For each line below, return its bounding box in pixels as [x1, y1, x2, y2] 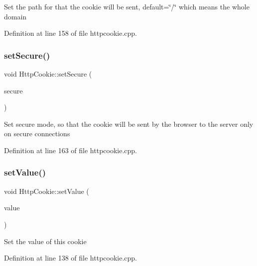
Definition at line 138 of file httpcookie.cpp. [4, 253, 137, 263]
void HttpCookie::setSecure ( [4, 69, 92, 79]
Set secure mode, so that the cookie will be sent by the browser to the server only [4, 118, 254, 129]
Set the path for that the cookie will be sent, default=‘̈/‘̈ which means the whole [4, 1, 250, 11]
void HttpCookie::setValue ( [4, 185, 89, 196]
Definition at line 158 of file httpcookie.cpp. [4, 28, 137, 38]
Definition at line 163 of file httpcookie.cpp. [4, 145, 137, 155]
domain [4, 11, 27, 21]
